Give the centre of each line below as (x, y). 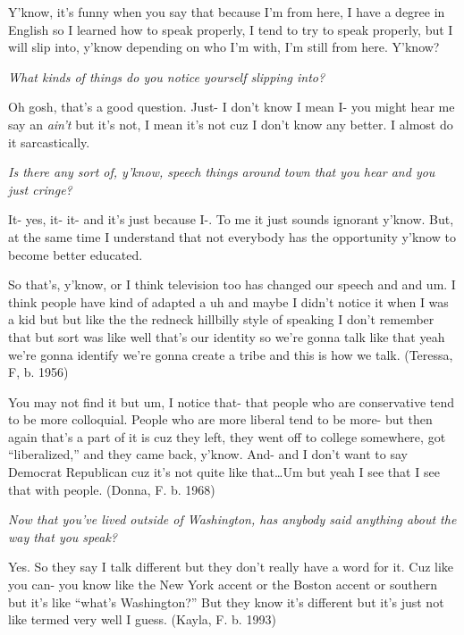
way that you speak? (63, 536)
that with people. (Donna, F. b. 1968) (112, 489)
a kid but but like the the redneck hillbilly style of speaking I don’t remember (221, 319)
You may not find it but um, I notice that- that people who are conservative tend (232, 401)
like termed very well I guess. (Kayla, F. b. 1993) (142, 619)
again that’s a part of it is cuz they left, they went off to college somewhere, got (227, 436)
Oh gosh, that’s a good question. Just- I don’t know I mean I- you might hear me (232, 107)
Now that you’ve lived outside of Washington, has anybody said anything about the (232, 519)
